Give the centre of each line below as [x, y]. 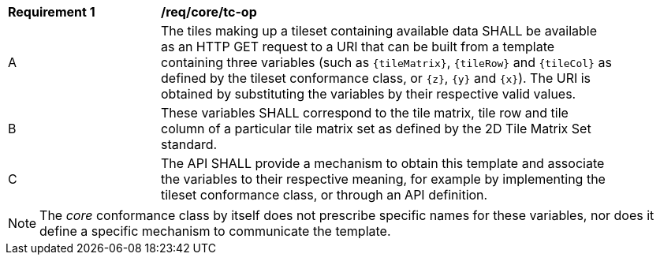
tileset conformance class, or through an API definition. [324, 195]
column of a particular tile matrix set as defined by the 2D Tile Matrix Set [376, 129]
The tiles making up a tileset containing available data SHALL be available [379, 31]
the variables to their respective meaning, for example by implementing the [383, 179]
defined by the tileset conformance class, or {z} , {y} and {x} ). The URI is [376, 78]
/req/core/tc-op [209, 12]
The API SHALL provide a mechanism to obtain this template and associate [383, 163]
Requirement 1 [52, 12]
